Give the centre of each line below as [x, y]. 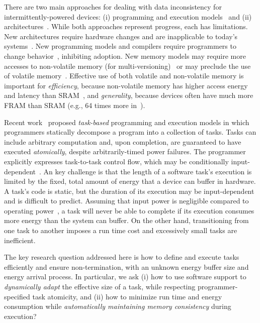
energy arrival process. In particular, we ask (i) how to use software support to [125, 277]
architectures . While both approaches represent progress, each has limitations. [126, 26]
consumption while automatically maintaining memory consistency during [118, 306]
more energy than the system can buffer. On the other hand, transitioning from [126, 220]
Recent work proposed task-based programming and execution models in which [127, 122]
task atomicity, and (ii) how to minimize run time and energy [127, 296]
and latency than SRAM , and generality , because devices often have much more [129, 95]
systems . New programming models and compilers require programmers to [120, 46]
